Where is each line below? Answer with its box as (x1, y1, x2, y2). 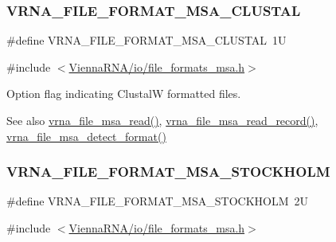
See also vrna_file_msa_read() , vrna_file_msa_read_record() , (6, 112, 318, 128)
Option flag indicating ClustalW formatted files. (6, 85, 241, 102)
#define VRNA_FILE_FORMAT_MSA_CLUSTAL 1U (6, 32, 287, 49)
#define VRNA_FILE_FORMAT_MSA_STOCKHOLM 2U (6, 193, 309, 209)
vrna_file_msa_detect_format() (6, 127, 166, 144)
